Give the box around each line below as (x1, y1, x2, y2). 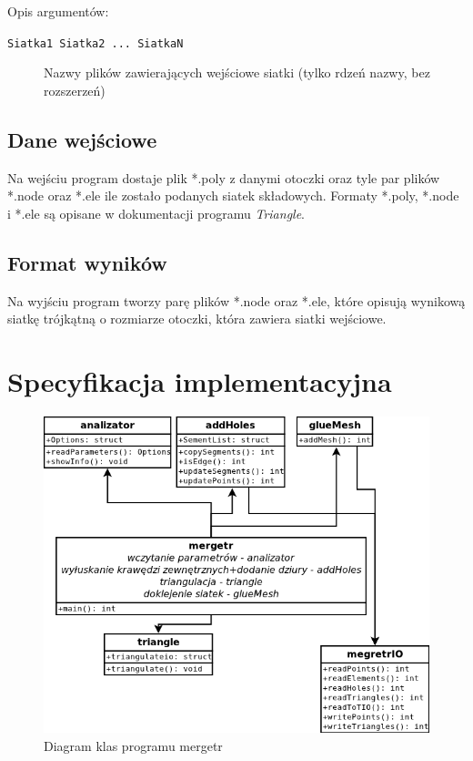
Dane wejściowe (7, 125, 157, 153)
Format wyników (7, 248, 167, 276)
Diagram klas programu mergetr (44, 735, 223, 755)
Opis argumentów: (7, 2, 109, 20)
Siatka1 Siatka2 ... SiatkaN (7, 36, 184, 50)
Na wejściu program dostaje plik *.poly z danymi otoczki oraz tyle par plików (7, 168, 440, 187)
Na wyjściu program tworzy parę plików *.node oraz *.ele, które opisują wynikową (7, 291, 466, 310)
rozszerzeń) (44, 80, 106, 99)
